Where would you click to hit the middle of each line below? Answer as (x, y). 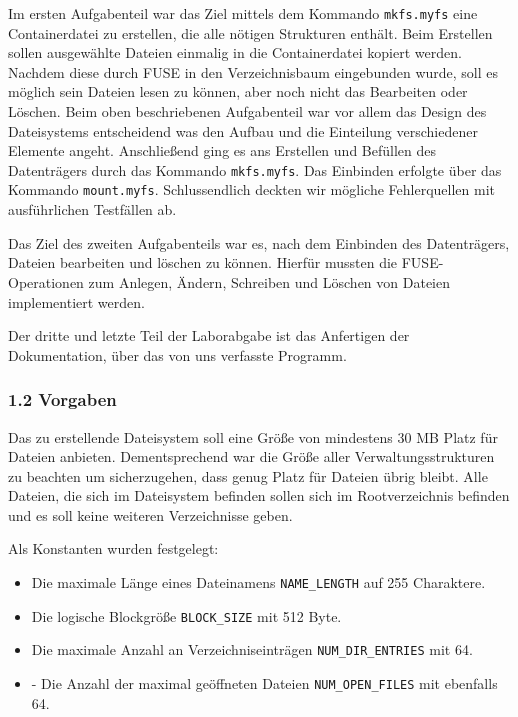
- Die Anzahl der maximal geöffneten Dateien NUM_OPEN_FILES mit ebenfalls (264, 683)
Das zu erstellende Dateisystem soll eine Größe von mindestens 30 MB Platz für (253, 436)
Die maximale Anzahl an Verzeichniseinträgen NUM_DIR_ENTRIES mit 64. (252, 649)
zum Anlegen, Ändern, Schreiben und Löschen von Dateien (269, 281)
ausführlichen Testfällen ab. (92, 209)
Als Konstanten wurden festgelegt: (113, 548)
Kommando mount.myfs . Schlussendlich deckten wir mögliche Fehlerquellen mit (251, 189)
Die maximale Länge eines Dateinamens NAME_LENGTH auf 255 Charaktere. (258, 582)
